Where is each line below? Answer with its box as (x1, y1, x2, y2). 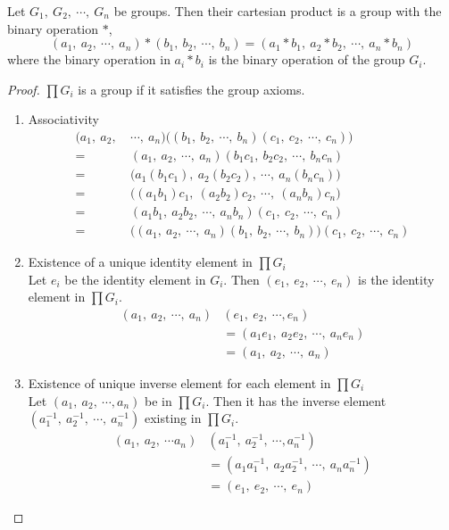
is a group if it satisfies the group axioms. (78, 79, 305, 98)
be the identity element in (64, 269, 206, 288)
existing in (144, 409, 202, 427)
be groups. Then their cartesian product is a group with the (113, 2, 442, 20)
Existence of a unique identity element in (28, 253, 253, 271)
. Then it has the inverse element (205, 391, 387, 410)
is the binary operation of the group (208, 50, 405, 69)
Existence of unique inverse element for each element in (28, 374, 331, 393)
